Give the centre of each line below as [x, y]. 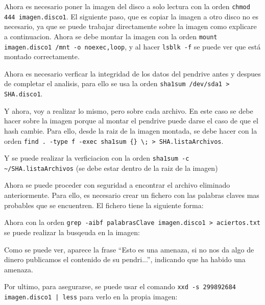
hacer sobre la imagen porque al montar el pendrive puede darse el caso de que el [131, 121]
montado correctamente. [42, 56]
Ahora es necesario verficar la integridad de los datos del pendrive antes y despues [132, 73]
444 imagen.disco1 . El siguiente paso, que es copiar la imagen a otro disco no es [131, 16]
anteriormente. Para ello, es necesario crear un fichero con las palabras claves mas [132, 195]
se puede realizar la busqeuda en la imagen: [72, 232]
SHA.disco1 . [23, 94]
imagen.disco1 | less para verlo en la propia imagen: [91, 296]
